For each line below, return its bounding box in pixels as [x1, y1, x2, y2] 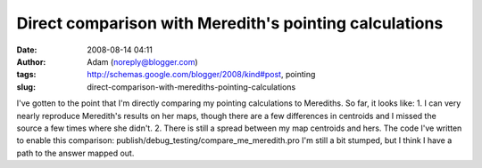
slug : [16, 81, 36, 92]
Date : [16, 44, 37, 55]
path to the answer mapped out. [16, 148, 135, 158]
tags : [16, 69, 37, 80]
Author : [16, 56, 46, 67]
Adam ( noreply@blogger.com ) [87, 56, 198, 67]
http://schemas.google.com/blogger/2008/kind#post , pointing [87, 69, 316, 80]
